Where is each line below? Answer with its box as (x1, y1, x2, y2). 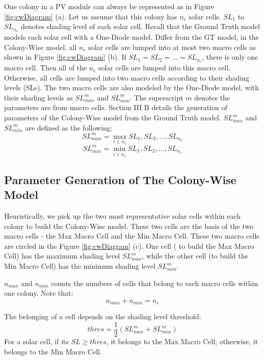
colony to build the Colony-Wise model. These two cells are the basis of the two (4, 220, 254, 231)
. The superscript (129, 92, 183, 102)
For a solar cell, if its (4, 336, 69, 346)
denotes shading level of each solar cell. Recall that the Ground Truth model (21, 21, 260, 32)
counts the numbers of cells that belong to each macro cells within (51, 277, 258, 288)
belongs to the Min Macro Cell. (4, 346, 102, 356)
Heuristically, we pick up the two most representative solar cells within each (4, 211, 241, 221)
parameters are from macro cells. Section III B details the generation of (4, 102, 227, 113)
